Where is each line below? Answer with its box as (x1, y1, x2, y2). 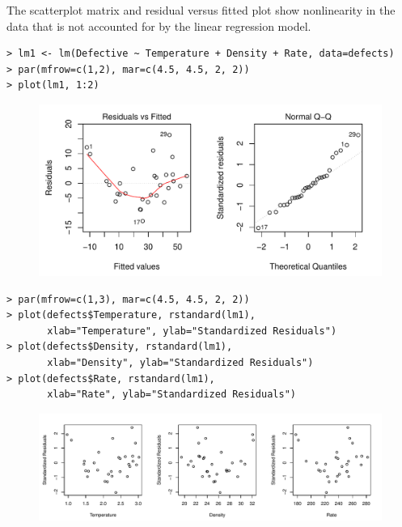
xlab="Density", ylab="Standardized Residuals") (47, 356, 314, 368)
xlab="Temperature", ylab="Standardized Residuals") (47, 325, 337, 337)
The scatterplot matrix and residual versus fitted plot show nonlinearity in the (6, 2, 396, 18)
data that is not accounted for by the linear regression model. (6, 17, 311, 34)
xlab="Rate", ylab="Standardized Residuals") (47, 389, 296, 401)
